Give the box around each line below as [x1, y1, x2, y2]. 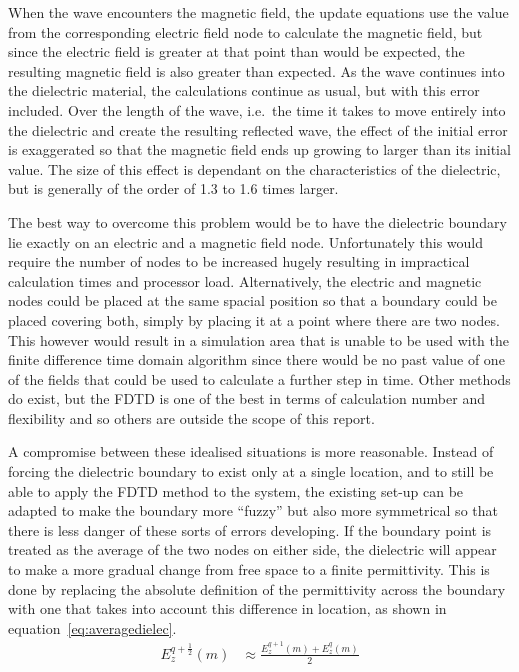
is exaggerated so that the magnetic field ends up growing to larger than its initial [8, 139, 511, 160]
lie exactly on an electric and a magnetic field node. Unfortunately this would [8, 231, 484, 252]
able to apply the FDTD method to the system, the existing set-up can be [8, 480, 464, 501]
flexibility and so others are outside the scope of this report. [8, 407, 375, 428]
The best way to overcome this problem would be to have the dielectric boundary [8, 211, 507, 232]
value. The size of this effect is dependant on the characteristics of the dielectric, [8, 158, 501, 179]
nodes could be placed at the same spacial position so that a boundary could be [8, 290, 497, 311]
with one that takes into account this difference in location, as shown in [8, 598, 447, 619]
